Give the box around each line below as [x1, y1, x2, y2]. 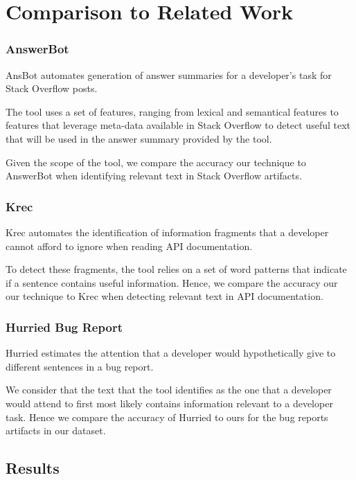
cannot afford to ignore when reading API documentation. [6, 238, 253, 253]
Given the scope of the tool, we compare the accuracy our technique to [6, 154, 306, 169]
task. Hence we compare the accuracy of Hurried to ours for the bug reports [6, 409, 328, 424]
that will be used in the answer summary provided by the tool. [6, 131, 272, 145]
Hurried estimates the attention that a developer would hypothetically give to [6, 346, 336, 360]
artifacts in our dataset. [6, 423, 106, 438]
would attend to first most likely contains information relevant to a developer [6, 395, 333, 410]
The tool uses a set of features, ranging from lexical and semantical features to [6, 104, 339, 118]
